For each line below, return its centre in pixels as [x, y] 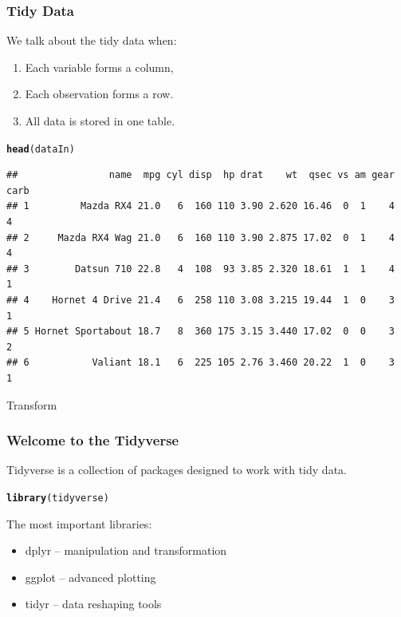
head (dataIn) [41, 149]
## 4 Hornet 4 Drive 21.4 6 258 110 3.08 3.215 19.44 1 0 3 [200, 300]
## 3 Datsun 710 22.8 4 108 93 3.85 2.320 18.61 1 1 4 [200, 269]
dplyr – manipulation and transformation [126, 550]
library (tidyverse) [58, 498]
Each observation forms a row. [99, 94]
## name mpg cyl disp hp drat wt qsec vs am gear [200, 175]
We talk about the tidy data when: [92, 40]
